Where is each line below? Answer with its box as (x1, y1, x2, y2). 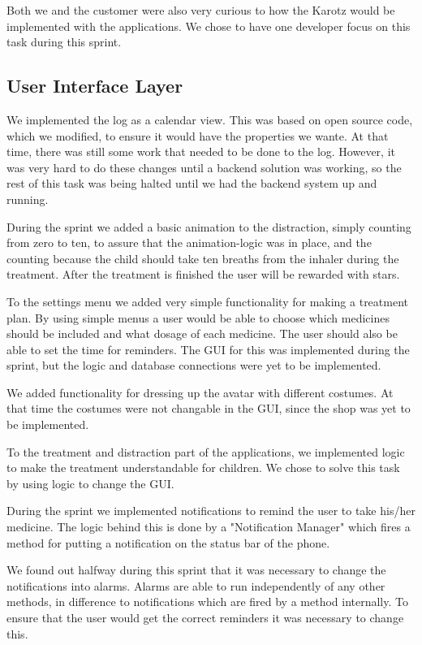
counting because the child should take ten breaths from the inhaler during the (6, 249, 399, 266)
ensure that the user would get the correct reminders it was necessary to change (6, 609, 404, 626)
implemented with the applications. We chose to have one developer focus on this (6, 17, 411, 34)
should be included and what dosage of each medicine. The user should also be (6, 325, 398, 342)
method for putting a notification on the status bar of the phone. (6, 534, 330, 551)
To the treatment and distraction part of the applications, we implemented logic (6, 443, 405, 460)
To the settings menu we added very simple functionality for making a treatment (6, 292, 408, 310)
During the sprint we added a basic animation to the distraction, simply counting (6, 218, 411, 235)
